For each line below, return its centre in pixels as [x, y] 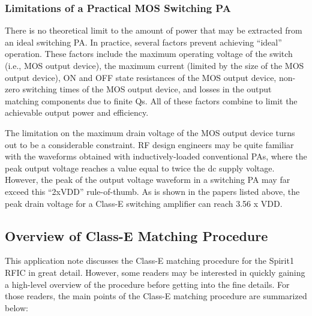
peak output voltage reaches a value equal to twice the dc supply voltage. [140, 168]
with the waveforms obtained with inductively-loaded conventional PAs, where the [156, 156]
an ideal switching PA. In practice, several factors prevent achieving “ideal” [143, 42]
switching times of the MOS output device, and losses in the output [147, 89]
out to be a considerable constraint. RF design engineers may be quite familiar [149, 144]
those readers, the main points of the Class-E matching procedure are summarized [156, 296]
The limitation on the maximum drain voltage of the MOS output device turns [150, 132]
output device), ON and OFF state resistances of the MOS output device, [141, 77]
